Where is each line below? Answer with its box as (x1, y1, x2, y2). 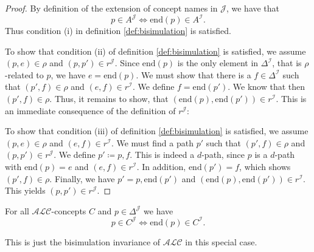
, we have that (226, 2, 280, 14)
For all (5, 204, 29, 217)
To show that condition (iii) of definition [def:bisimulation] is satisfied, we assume (5, 124, 309, 137)
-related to (5, 68, 44, 81)
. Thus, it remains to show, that (49, 92, 169, 105)
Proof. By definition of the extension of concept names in (5, 2, 218, 14)
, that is (272, 56, 302, 69)
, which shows (239, 160, 291, 173)
